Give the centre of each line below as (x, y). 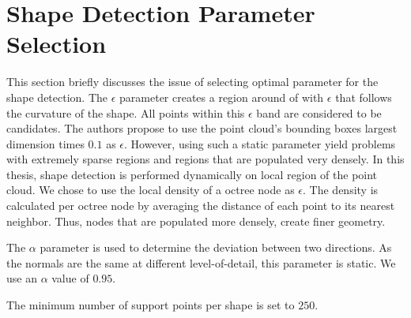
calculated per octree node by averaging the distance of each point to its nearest (201, 206)
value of (70, 278)
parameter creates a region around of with (222, 97)
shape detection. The (57, 97)
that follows (364, 97)
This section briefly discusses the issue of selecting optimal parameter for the (192, 82)
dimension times (45, 143)
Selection (57, 44)
